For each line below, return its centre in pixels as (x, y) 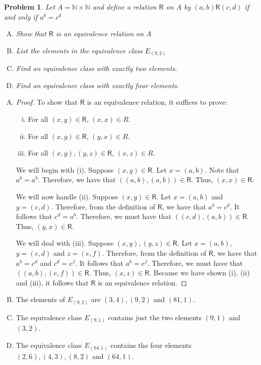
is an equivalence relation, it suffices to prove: (157, 102)
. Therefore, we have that (77, 179)
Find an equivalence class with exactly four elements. (97, 85)
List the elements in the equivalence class (79, 50)
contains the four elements (151, 345)
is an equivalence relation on (100, 33)
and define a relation (124, 7)
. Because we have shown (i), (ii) (200, 273)
